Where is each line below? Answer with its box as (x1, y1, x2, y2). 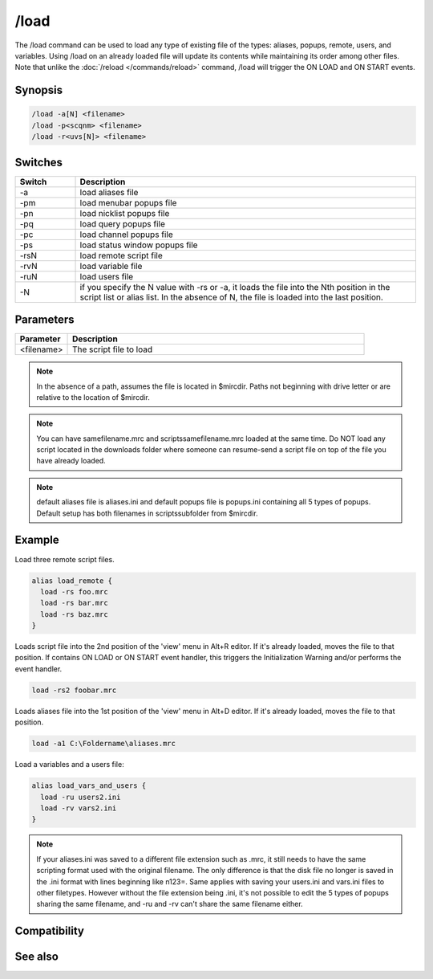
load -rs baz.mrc (40, 610, 108, 618)
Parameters (14, 313, 75, 327)
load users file (79, 271, 134, 282)
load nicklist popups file (79, 207, 170, 218)
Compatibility (14, 924, 84, 938)
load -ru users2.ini (40, 792, 121, 802)
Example (14, 533, 59, 547)
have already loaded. (36, 456, 106, 466)
